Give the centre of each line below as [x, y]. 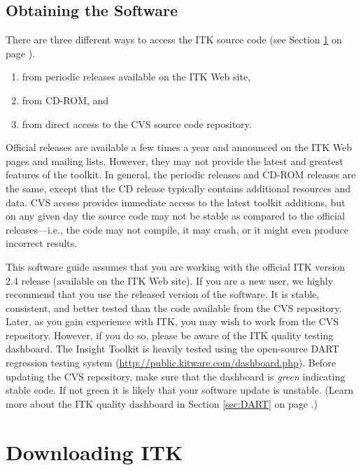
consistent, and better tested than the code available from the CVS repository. [174, 307]
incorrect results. [42, 243]
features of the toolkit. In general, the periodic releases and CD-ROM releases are [181, 175]
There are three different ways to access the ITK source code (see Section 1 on [174, 40]
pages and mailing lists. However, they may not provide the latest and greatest [175, 161]
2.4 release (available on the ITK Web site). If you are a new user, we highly [170, 280]
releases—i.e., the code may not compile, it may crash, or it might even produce [177, 229]
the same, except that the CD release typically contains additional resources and [178, 188]
